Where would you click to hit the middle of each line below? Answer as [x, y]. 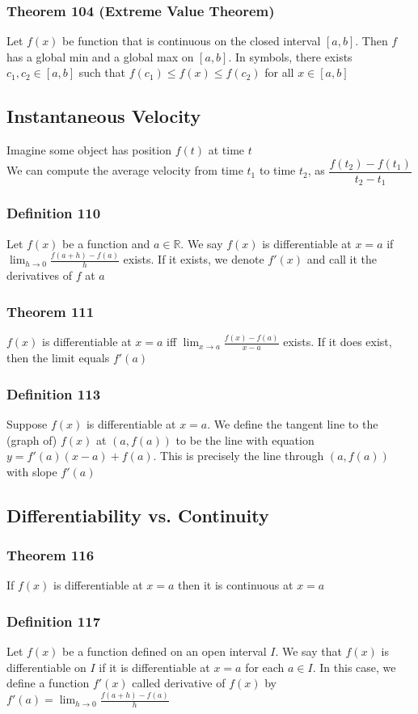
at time [226, 150]
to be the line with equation [245, 439]
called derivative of [179, 683]
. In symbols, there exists [290, 56]
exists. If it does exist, [338, 342]
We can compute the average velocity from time [125, 170]
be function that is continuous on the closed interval [192, 41]
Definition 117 [54, 621]
